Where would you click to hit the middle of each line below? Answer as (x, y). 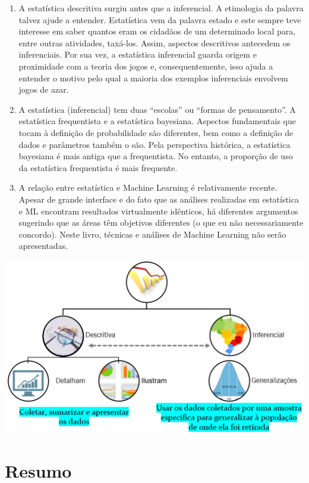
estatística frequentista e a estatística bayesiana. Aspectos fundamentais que (157, 121)
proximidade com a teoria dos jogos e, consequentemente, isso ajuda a (146, 66)
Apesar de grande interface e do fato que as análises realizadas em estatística (159, 199)
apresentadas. (43, 246)
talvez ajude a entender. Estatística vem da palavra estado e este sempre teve (160, 19)
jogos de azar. (44, 89)
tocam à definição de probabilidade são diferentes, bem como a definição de (156, 132)
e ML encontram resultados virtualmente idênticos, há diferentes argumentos (158, 211)
